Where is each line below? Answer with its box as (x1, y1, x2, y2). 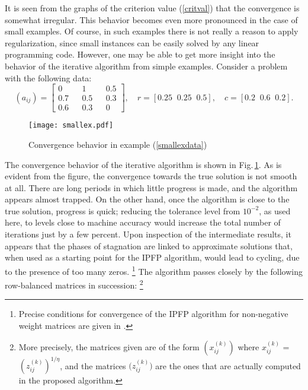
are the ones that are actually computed (155, 359, 301, 372)
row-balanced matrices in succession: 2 (5, 277, 143, 291)
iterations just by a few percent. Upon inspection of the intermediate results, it (5, 228, 291, 240)
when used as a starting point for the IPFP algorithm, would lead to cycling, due (5, 251, 300, 264)
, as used (259, 204, 291, 217)
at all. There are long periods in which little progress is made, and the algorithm (5, 181, 298, 194)
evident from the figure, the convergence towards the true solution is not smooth (5, 170, 297, 182)
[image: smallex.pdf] (28, 121, 114, 130)
